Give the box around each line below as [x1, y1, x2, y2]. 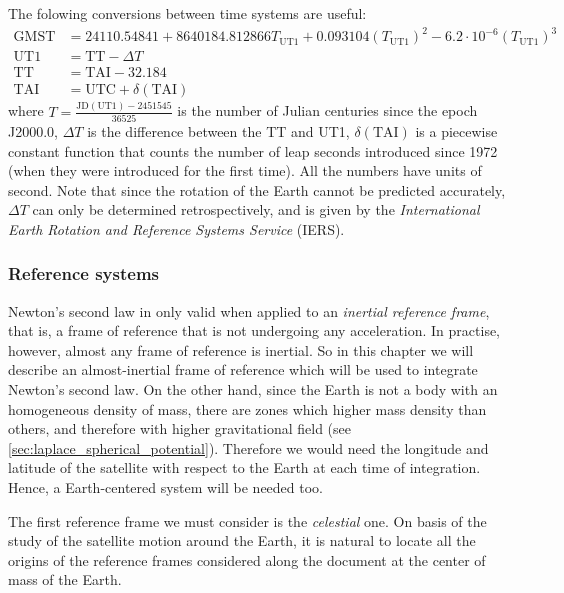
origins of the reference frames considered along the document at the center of [8, 549, 486, 570]
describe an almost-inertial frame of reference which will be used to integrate [8, 359, 478, 380]
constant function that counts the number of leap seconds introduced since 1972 [8, 140, 498, 161]
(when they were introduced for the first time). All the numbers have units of [8, 160, 482, 181]
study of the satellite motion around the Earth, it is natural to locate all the [8, 530, 476, 551]
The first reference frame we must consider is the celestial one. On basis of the [8, 510, 487, 531]
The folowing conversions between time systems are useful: [8, 3, 367, 23]
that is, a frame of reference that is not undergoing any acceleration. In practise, [8, 320, 501, 341]
